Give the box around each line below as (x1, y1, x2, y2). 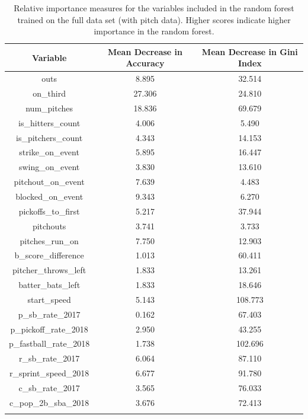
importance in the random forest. (94, 25, 214, 37)
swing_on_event (18, 161, 80, 173)
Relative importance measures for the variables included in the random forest (14, 2, 294, 14)
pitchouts (32, 219, 66, 232)
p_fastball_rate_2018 (9, 337, 90, 350)
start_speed (27, 293, 71, 305)
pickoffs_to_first (18, 204, 80, 217)
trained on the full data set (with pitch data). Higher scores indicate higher (17, 13, 291, 25)
